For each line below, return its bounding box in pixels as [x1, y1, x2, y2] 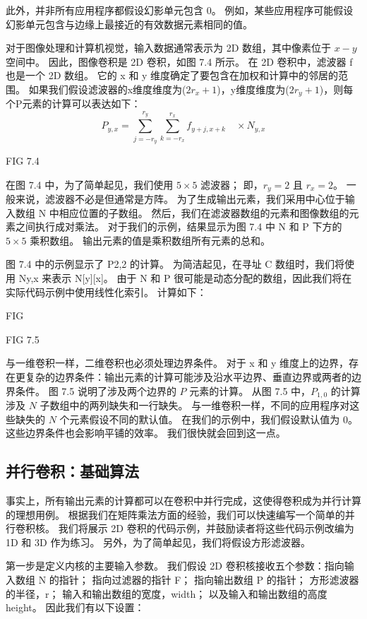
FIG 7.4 [6, 153, 40, 167]
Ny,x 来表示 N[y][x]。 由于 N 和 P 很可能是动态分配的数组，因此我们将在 [18, 270, 352, 285]
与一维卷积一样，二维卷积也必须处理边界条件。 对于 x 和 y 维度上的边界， [6, 355, 349, 370]
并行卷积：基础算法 [6, 460, 139, 482]
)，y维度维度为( [217, 81, 289, 96]
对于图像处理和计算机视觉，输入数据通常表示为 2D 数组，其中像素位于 [6, 40, 332, 55]
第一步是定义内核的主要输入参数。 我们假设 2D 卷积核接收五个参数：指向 [6, 558, 344, 573]
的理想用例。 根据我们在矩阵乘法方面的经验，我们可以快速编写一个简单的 [6, 507, 345, 521]
